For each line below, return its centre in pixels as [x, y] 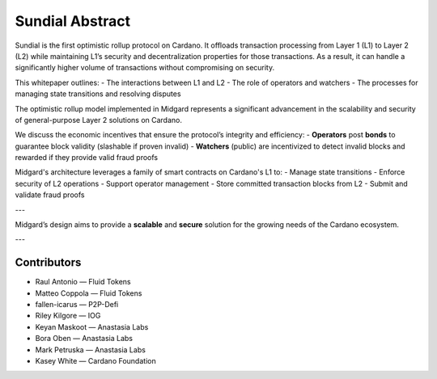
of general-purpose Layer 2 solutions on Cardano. [98, 120]
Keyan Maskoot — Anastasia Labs [92, 326]
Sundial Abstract [73, 21]
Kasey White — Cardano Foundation [96, 361]
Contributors [48, 263]
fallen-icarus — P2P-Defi [77, 305]
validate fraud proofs [50, 195]
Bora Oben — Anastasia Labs [84, 339]
